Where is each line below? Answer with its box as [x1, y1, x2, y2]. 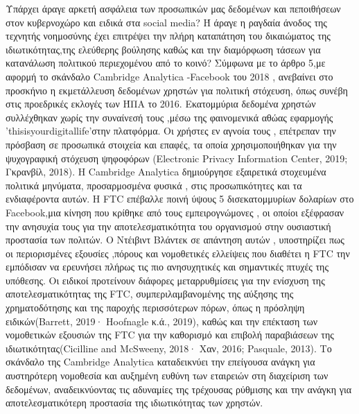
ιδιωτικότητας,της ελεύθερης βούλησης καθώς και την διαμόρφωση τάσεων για [6, 42, 321, 56]
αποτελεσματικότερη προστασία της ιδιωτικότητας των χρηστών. [6, 395, 263, 410]
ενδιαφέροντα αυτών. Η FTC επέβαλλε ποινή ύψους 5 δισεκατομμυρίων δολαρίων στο [6, 191, 354, 206]
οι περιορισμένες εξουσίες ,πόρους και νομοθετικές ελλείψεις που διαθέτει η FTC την [6, 245, 350, 260]
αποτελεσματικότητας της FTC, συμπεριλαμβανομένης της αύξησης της [6, 286, 294, 301]
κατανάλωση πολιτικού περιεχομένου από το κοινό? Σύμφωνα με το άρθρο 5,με [6, 55, 326, 70]
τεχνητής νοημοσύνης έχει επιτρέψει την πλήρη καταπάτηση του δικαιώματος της [6, 28, 331, 43]
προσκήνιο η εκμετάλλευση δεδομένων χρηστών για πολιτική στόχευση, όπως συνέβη [6, 83, 348, 97]
